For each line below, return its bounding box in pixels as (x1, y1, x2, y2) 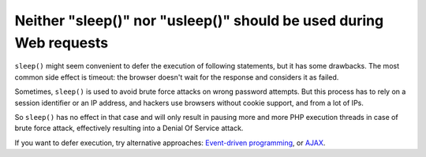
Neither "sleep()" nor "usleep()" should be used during (14, 12, 384, 29)
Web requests (14, 34, 109, 51)
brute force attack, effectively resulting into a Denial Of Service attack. (14, 123, 244, 133)
